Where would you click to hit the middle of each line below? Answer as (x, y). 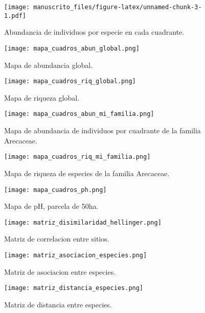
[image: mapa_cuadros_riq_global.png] (70, 81)
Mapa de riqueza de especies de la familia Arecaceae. (87, 173)
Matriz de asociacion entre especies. (60, 271)
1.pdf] (15, 16)
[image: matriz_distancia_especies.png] (74, 288)
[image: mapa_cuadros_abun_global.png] (72, 48)
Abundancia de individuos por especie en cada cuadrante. (94, 32)
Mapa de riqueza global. (42, 97)
